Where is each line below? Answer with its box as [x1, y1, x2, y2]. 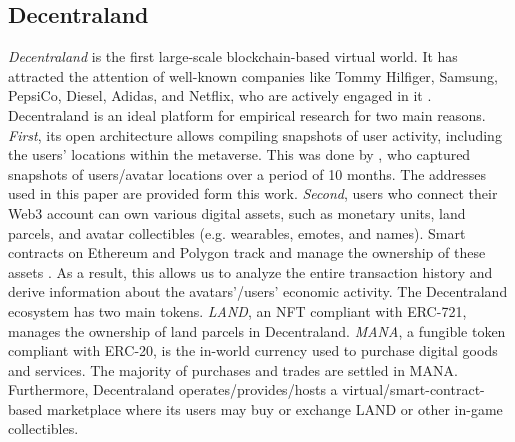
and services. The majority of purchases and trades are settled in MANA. [8, 359, 458, 380]
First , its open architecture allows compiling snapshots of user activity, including [8, 124, 502, 145]
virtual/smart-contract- [342, 379, 485, 400]
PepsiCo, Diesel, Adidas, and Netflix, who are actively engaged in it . [8, 85, 432, 106]
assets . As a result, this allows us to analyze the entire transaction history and [8, 261, 493, 282]
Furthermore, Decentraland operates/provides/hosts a [8, 379, 338, 400]
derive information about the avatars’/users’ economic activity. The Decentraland [8, 281, 508, 302]
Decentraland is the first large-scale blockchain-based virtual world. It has [8, 46, 458, 67]
